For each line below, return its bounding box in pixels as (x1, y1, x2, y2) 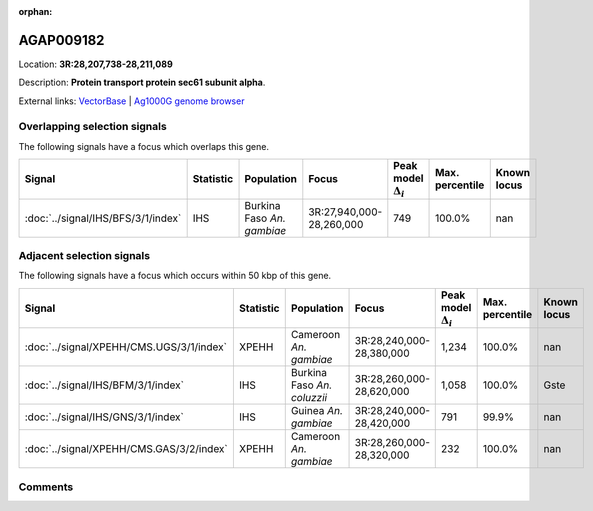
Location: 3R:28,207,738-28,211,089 (18, 58, 174, 70)
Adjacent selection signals (18, 248, 150, 262)
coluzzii (290, 391, 328, 405)
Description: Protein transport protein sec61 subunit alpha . (18, 76, 266, 89)
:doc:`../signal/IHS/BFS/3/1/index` (24, 211, 182, 225)
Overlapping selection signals (18, 120, 167, 134)
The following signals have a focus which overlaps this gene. (18, 140, 270, 152)
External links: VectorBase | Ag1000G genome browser (18, 95, 245, 107)
